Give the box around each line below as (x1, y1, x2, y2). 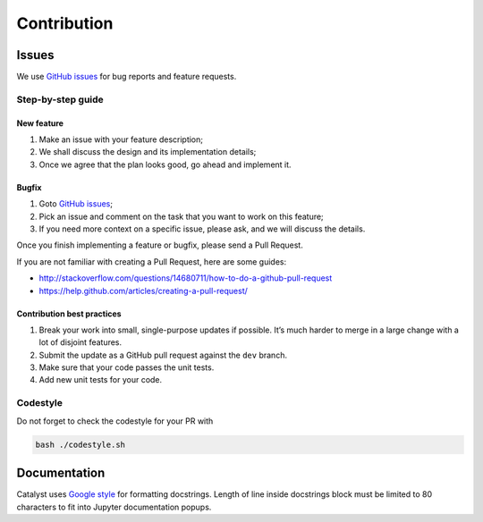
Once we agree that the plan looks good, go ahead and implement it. (38, 159, 292, 170)
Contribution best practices (16, 308, 122, 319)
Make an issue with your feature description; (38, 134, 203, 145)
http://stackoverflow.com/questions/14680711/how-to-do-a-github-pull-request (38, 273, 333, 283)
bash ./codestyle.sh (35, 439, 125, 450)
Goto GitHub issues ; (38, 198, 114, 209)
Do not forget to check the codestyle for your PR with (16, 416, 214, 426)
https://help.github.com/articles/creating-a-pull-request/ (38, 285, 248, 296)
